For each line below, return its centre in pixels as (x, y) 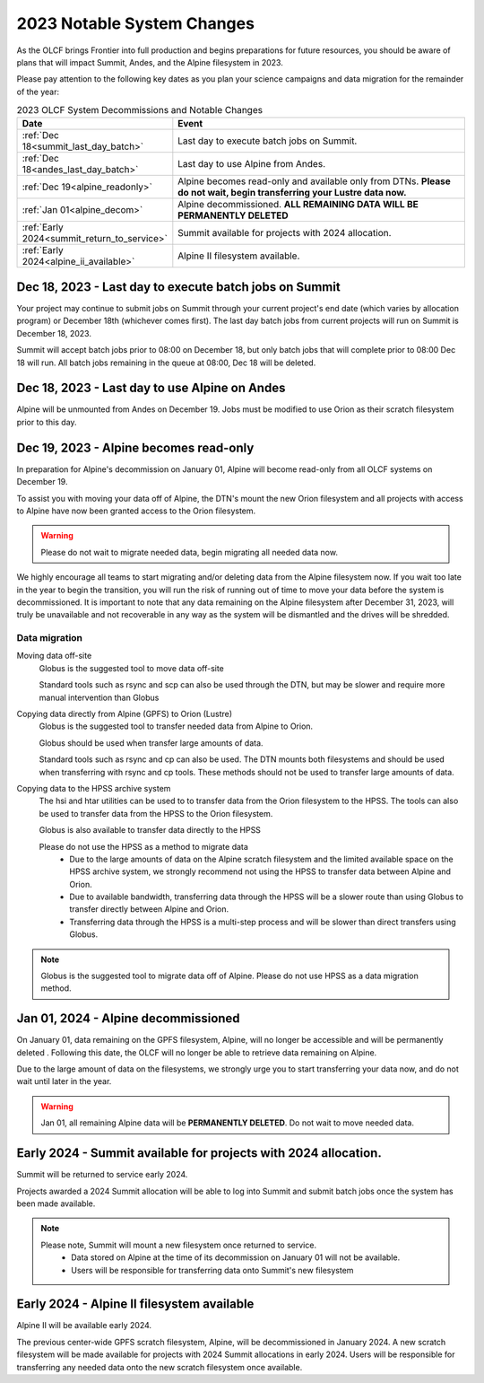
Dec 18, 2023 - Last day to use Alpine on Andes (151, 388)
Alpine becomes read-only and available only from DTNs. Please (315, 181)
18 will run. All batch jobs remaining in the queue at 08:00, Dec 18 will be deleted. (166, 363)
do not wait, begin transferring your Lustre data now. (292, 193)
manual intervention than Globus (99, 697)
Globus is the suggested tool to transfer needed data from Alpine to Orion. (176, 726)
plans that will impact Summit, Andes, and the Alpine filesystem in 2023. (150, 62)
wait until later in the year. (64, 1081)
